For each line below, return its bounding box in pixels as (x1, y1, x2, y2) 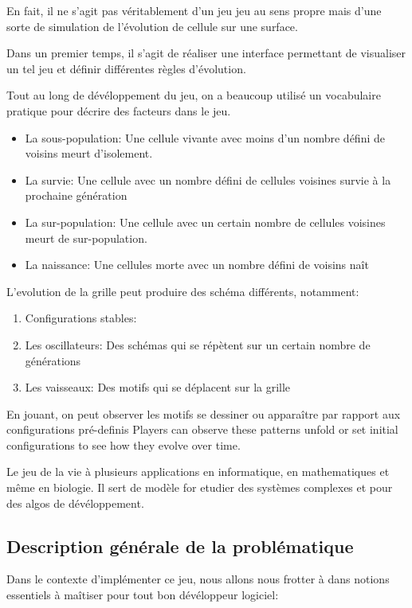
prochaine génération (25, 187, 128, 204)
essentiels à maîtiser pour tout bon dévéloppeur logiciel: (6, 587, 279, 603)
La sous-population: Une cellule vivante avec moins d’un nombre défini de (25, 129, 385, 146)
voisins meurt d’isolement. (25, 145, 153, 162)
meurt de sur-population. (25, 229, 147, 246)
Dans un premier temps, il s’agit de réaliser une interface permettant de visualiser (6, 45, 406, 61)
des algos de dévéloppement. (6, 494, 144, 511)
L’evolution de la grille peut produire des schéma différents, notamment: (6, 283, 359, 299)
